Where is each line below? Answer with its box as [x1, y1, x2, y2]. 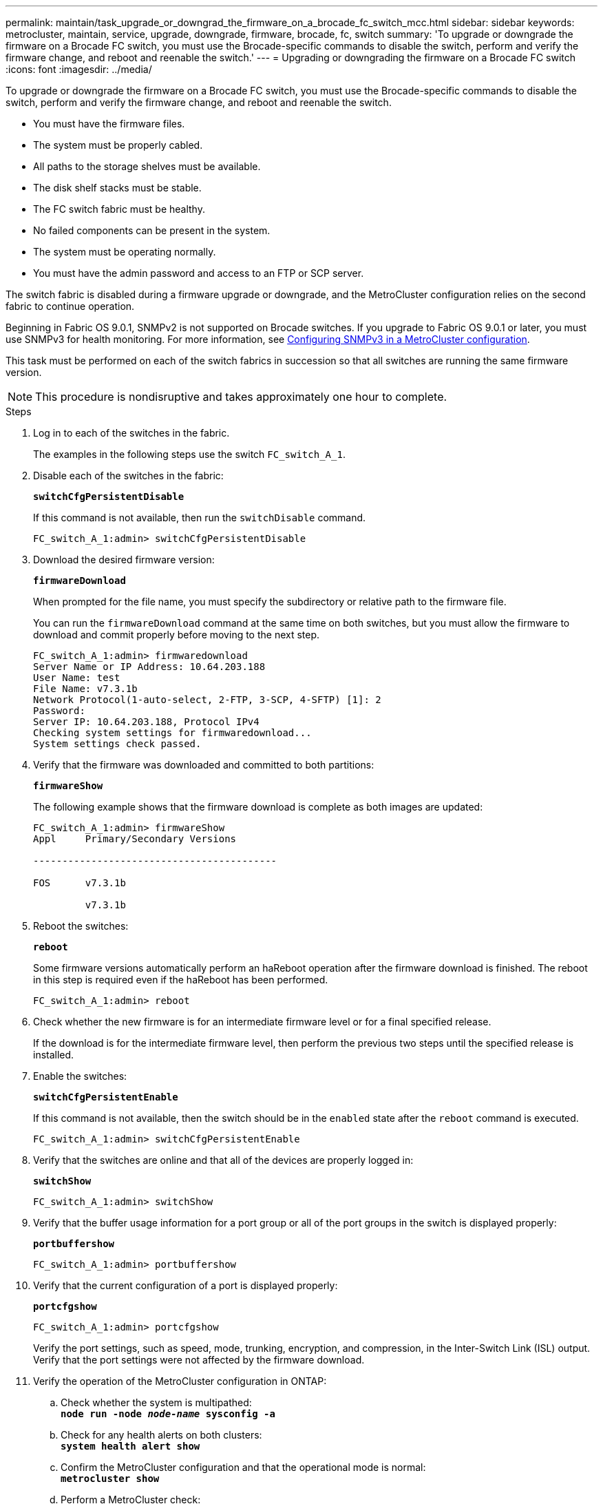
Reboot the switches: [33, 920, 129, 932]
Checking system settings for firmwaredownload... [33, 727, 312, 738]
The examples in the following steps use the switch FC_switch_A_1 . [33, 448, 346, 460]
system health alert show [61, 1441, 200, 1452]
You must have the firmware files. [33, 118, 185, 129]
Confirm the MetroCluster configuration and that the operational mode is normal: [61, 1461, 426, 1473]
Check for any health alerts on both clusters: [61, 1429, 262, 1441]
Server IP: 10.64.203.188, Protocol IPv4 [33, 716, 260, 727]
